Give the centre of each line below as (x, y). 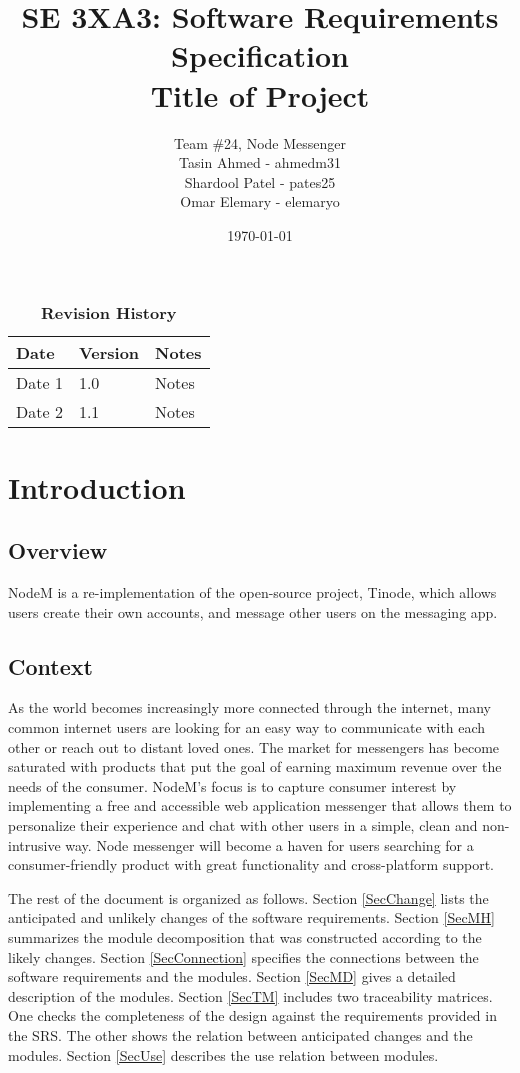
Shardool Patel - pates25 (260, 181)
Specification (260, 55)
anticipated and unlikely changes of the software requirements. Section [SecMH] (251, 917)
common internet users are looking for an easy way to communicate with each (247, 727)
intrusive (34, 844)
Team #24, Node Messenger (260, 142)
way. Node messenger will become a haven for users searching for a (269, 844)
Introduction (97, 486)
